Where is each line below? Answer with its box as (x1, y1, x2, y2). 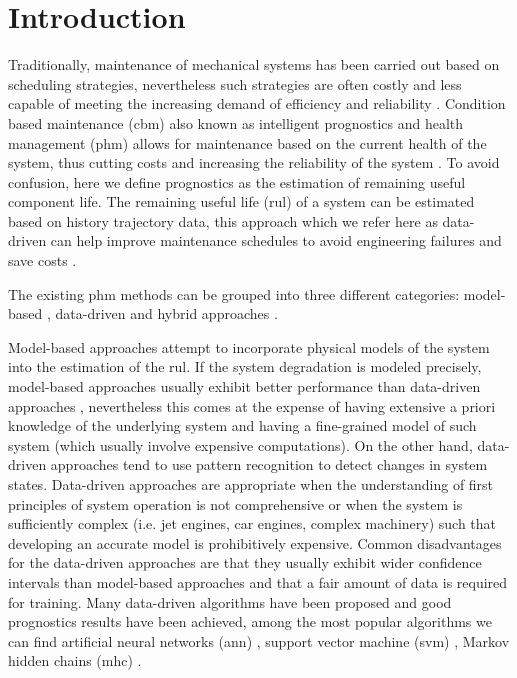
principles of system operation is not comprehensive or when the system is (8, 493, 463, 514)
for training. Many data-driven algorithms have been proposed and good (8, 591, 452, 612)
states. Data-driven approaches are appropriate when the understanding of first (8, 474, 494, 494)
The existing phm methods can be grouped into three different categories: (8, 283, 460, 304)
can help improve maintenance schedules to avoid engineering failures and (50, 230, 502, 251)
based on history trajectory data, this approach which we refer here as (8, 210, 438, 231)
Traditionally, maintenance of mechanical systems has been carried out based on (8, 54, 500, 75)
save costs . (8, 250, 77, 271)
